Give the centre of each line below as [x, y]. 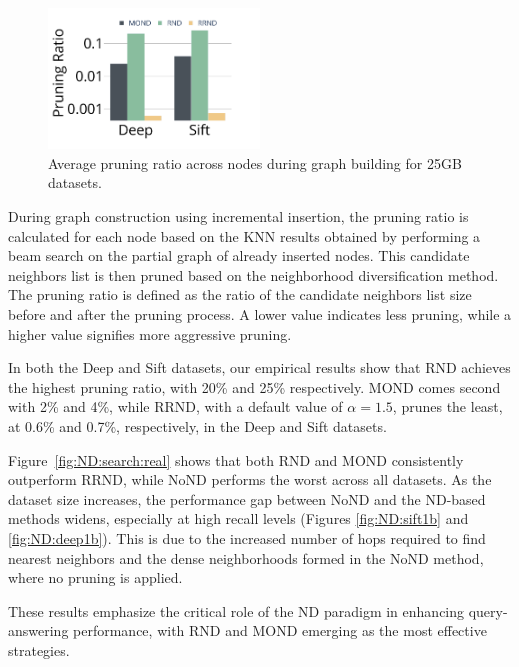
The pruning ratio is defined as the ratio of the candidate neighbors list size [240, 294]
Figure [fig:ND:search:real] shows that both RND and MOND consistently [236, 459]
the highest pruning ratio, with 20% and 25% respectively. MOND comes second [254, 386]
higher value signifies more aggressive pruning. [150, 333]
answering [38, 630]
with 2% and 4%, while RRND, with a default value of [175, 406]
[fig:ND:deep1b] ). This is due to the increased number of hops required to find [247, 537]
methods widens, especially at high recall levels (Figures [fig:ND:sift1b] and [238, 518]
